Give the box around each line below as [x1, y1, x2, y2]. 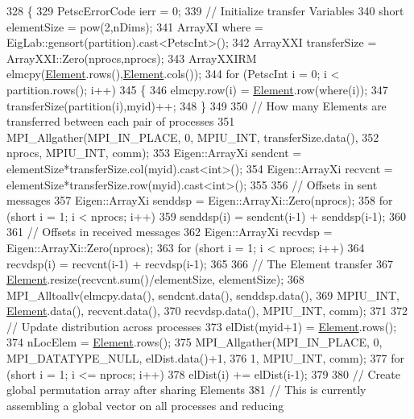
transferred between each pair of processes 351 [6, 113, 235, 130]
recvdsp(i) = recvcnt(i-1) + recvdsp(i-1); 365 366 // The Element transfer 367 [6, 255, 394, 272]
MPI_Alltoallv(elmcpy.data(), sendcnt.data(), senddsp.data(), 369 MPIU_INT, [6, 286, 400, 303]
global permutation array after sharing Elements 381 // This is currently [6, 381, 366, 398]
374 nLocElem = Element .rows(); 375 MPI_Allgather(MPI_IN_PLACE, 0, [6, 334, 383, 351]
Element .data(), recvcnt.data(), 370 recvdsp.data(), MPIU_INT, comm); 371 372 [6, 302, 408, 319]
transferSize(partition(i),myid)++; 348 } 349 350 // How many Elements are [6, 97, 387, 114]
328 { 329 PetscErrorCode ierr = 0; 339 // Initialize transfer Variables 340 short [6, 2, 404, 19]
